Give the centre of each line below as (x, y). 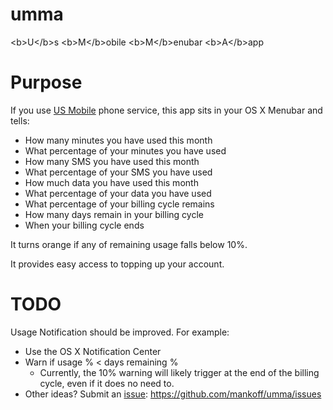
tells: (20, 120)
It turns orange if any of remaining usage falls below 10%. (129, 244)
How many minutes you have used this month (118, 140)
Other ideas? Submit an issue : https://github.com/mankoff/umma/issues (173, 394)
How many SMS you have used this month (112, 161)
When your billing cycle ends (84, 225)
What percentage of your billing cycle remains (119, 204)
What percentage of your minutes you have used (125, 150)
